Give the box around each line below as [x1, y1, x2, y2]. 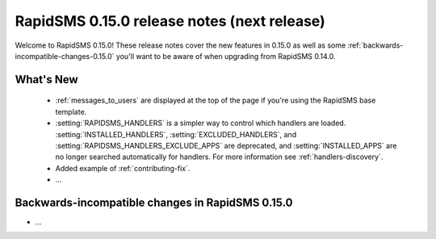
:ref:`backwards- [347, 40, 404, 50]
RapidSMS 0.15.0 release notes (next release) [15, 12, 326, 30]
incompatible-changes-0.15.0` [15, 51, 115, 61]
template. [55, 107, 87, 116]
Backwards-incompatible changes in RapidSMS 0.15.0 [15, 195, 293, 209]
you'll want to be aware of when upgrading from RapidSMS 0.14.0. [115, 51, 336, 61]
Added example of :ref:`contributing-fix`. [55, 163, 191, 173]
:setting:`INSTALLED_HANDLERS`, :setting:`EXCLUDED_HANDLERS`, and [55, 129, 297, 139]
